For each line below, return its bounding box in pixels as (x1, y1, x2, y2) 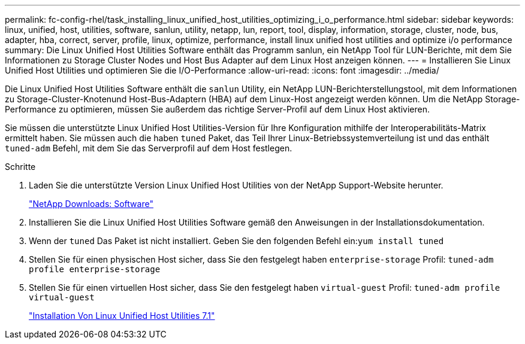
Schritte (5, 162, 36, 172)
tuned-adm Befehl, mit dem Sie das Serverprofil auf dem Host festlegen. (5, 143, 292, 153)
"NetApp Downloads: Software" (29, 199, 153, 209)
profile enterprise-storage (29, 264, 161, 274)
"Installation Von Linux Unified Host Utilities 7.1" (29, 310, 215, 321)
